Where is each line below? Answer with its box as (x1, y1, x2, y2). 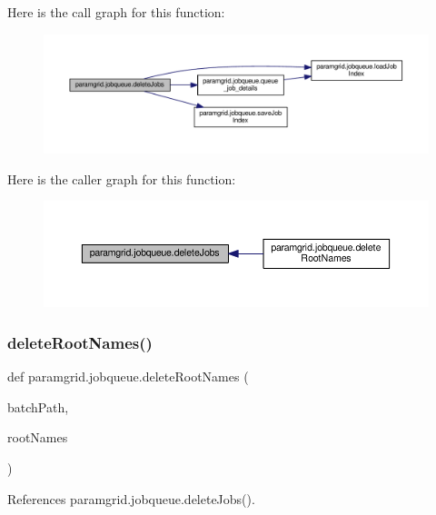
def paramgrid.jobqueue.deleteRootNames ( (7, 367, 249, 386)
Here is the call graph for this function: (7, 3, 225, 21)
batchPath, (7, 397, 69, 416)
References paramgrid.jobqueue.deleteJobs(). (7, 489, 255, 508)
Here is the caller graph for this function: (7, 169, 236, 188)
